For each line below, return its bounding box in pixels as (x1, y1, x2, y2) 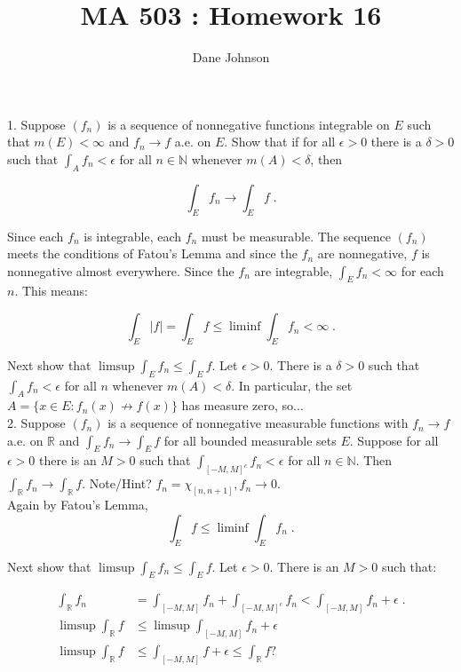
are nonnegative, (317, 244, 408, 263)
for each (401, 261, 444, 280)
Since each (7, 226, 64, 245)
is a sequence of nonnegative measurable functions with (107, 414, 409, 432)
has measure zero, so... (181, 396, 304, 415)
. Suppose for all (349, 431, 439, 449)
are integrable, (254, 261, 333, 280)
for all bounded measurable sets (163, 431, 337, 449)
